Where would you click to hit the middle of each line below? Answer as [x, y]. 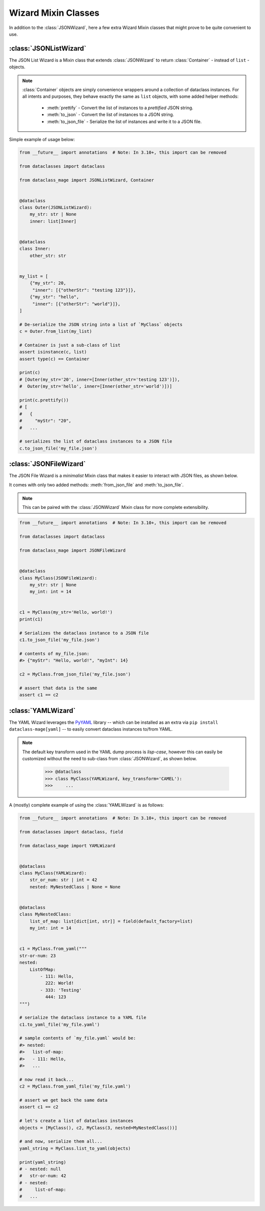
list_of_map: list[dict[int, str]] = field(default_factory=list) [111, 921]
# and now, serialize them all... [61, 1141]
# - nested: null [40, 1169]
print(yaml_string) [43, 1162]
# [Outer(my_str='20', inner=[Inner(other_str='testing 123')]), [100, 379]
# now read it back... [47, 1079]
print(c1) [31, 619]
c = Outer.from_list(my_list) [56, 331]
